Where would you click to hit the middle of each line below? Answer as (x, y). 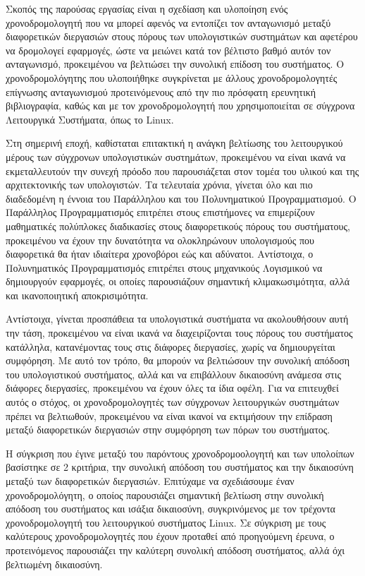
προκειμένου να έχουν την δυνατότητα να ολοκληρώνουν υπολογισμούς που (160, 240)
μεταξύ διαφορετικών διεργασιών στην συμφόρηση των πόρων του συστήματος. (168, 430)
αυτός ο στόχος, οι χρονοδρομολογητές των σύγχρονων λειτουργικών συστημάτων (173, 402)
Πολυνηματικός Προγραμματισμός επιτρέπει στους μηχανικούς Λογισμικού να (164, 267)
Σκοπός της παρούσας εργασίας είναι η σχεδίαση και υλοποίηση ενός (147, 8)
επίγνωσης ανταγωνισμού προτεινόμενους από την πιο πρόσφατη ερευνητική (161, 91)
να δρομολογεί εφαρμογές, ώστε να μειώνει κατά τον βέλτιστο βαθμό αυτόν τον (168, 50)
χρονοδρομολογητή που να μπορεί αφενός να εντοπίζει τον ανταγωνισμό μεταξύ (168, 22)
